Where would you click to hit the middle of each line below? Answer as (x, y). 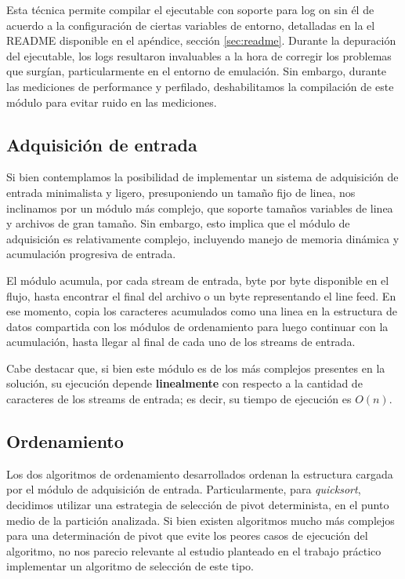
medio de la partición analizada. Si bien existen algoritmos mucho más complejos (201, 520)
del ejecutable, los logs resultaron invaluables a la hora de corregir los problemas (199, 55)
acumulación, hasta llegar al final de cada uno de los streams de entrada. (181, 342)
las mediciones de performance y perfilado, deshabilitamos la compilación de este (200, 86)
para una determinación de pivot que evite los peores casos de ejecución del (187, 535)
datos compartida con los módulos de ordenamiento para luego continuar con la (197, 326)
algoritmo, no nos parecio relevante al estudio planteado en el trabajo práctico (194, 550)
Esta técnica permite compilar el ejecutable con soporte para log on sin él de (190, 9)
